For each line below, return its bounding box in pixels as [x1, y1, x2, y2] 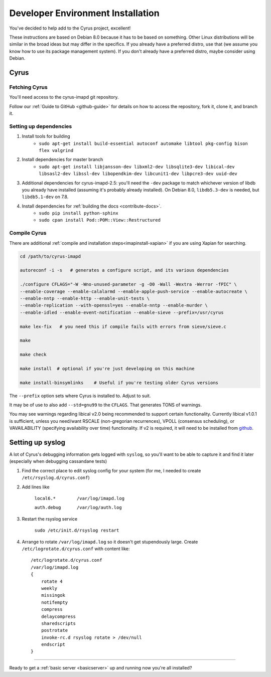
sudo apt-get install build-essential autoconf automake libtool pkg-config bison [39, 140, 248, 146]
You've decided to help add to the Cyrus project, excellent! [9, 25, 131, 31]
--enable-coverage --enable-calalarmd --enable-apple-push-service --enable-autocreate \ [20, 288, 248, 294]
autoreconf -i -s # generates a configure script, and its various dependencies [20, 267, 229, 273]
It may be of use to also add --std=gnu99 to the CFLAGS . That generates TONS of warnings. [9, 402, 202, 408]
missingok [41, 592, 65, 598]
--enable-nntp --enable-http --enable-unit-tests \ [20, 295, 150, 301]
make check [20, 352, 47, 358]
